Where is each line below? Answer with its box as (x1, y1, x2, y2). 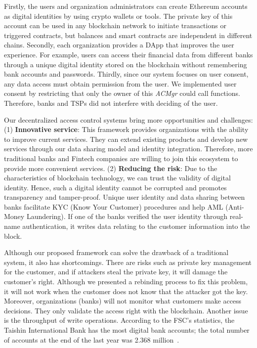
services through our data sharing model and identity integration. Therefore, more (4, 143, 253, 154)
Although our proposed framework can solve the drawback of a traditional (4, 247, 229, 258)
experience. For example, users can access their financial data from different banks (4, 49, 253, 59)
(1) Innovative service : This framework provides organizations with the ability (4, 124, 249, 134)
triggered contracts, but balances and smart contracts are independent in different (4, 30, 253, 40)
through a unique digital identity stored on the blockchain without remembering (4, 59, 247, 69)
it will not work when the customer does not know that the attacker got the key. (4, 286, 248, 296)
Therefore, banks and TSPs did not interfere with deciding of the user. (4, 97, 218, 108)
